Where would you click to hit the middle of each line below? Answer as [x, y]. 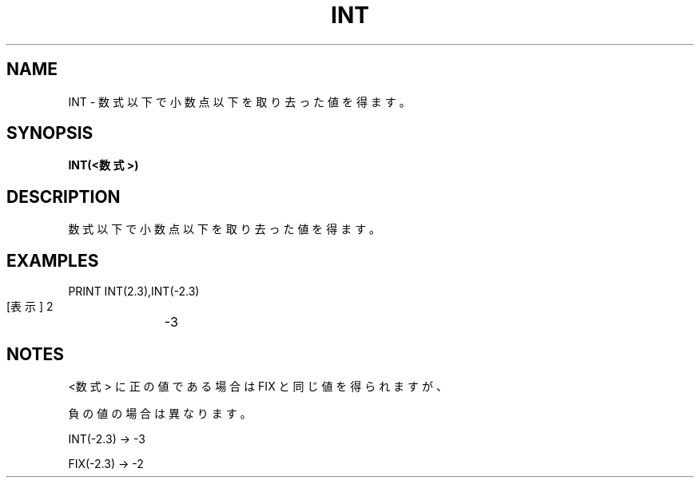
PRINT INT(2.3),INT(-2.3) [134, 292]
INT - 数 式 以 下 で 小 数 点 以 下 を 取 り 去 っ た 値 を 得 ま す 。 [239, 101]
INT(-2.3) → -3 [107, 438]
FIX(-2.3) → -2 [106, 463]
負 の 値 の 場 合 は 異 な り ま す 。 [160, 413]
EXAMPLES [53, 260]
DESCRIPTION [64, 196]
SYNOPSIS [50, 133]
